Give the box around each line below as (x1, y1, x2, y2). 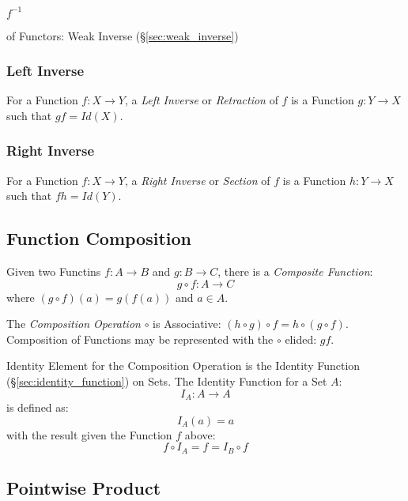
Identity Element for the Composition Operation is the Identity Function (6, 357, 361, 374)
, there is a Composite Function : (217, 263, 373, 280)
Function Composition (6, 226, 192, 250)
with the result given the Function (6, 426, 172, 443)
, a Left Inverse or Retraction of (124, 92, 278, 108)
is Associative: (153, 315, 221, 332)
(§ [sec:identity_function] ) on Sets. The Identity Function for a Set (6, 373, 327, 390)
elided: (285, 330, 317, 347)
